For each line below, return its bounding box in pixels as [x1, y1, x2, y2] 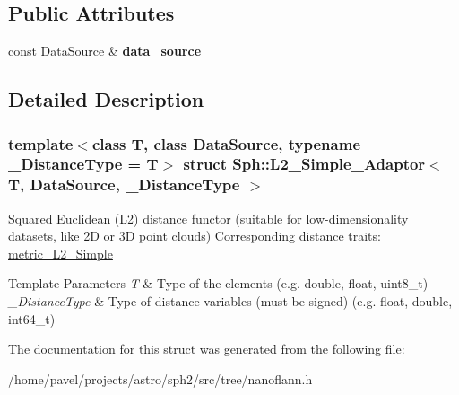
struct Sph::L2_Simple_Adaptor [183, 153, 426, 175]
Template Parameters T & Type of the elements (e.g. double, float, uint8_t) [8, 274, 429, 293]
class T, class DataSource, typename [91, 132, 361, 154]
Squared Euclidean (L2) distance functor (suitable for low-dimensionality [8, 208, 409, 227]
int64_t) [8, 309, 56, 328]
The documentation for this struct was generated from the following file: [8, 339, 405, 358]
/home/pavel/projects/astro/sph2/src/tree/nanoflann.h [8, 369, 313, 388]
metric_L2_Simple [8, 243, 113, 262]
